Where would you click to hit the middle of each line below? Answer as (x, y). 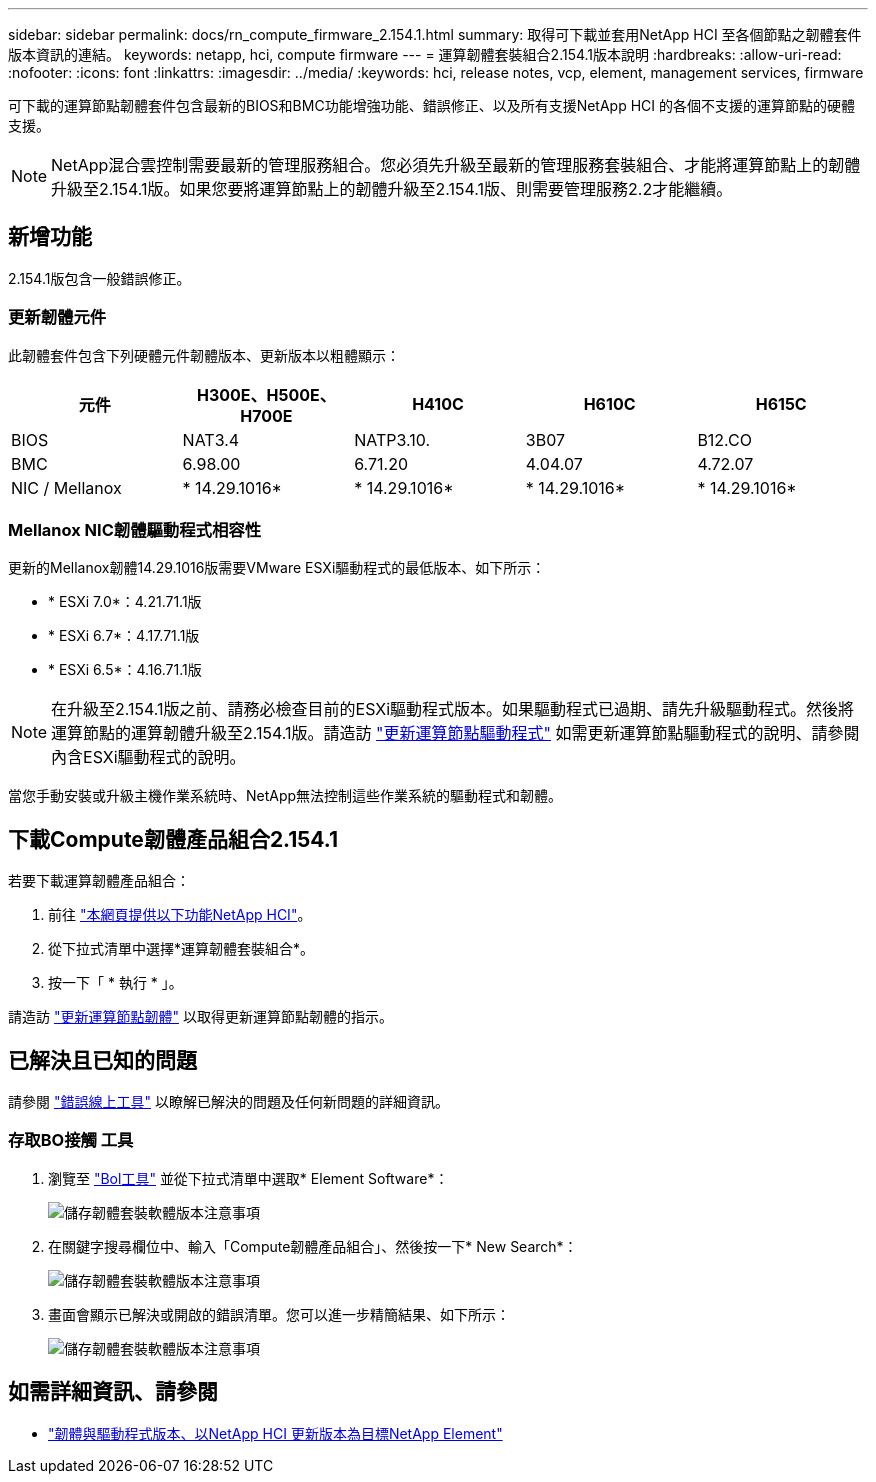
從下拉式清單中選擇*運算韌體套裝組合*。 (181, 949)
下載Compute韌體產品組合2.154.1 (173, 839)
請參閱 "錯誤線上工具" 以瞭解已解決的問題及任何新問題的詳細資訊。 (228, 1102)
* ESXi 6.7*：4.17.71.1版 (124, 636)
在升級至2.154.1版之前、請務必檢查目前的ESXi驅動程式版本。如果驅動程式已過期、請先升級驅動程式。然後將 (453, 709)
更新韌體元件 (57, 317)
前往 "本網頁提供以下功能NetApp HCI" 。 (180, 915)
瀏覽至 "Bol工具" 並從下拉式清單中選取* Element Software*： (248, 1178)
